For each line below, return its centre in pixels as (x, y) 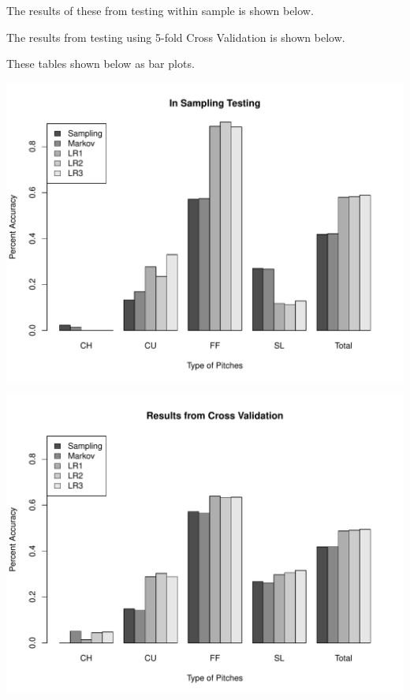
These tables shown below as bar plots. (101, 64)
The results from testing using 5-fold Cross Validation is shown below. (176, 37)
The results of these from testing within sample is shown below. (160, 10)
